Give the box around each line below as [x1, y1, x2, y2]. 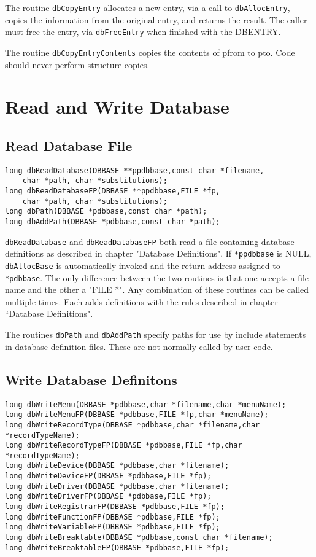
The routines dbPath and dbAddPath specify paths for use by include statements [5, 328, 306, 341]
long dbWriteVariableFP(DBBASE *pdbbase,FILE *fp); [5, 523, 220, 532]
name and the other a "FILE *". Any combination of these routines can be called [5, 283, 309, 296]
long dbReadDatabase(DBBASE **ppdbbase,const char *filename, [5, 166, 264, 175]
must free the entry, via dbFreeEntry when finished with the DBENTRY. [5, 25, 281, 38]
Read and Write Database [5, 94, 229, 119]
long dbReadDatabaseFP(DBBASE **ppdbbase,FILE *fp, [5, 187, 220, 196]
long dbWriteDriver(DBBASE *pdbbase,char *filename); [5, 481, 229, 491]
